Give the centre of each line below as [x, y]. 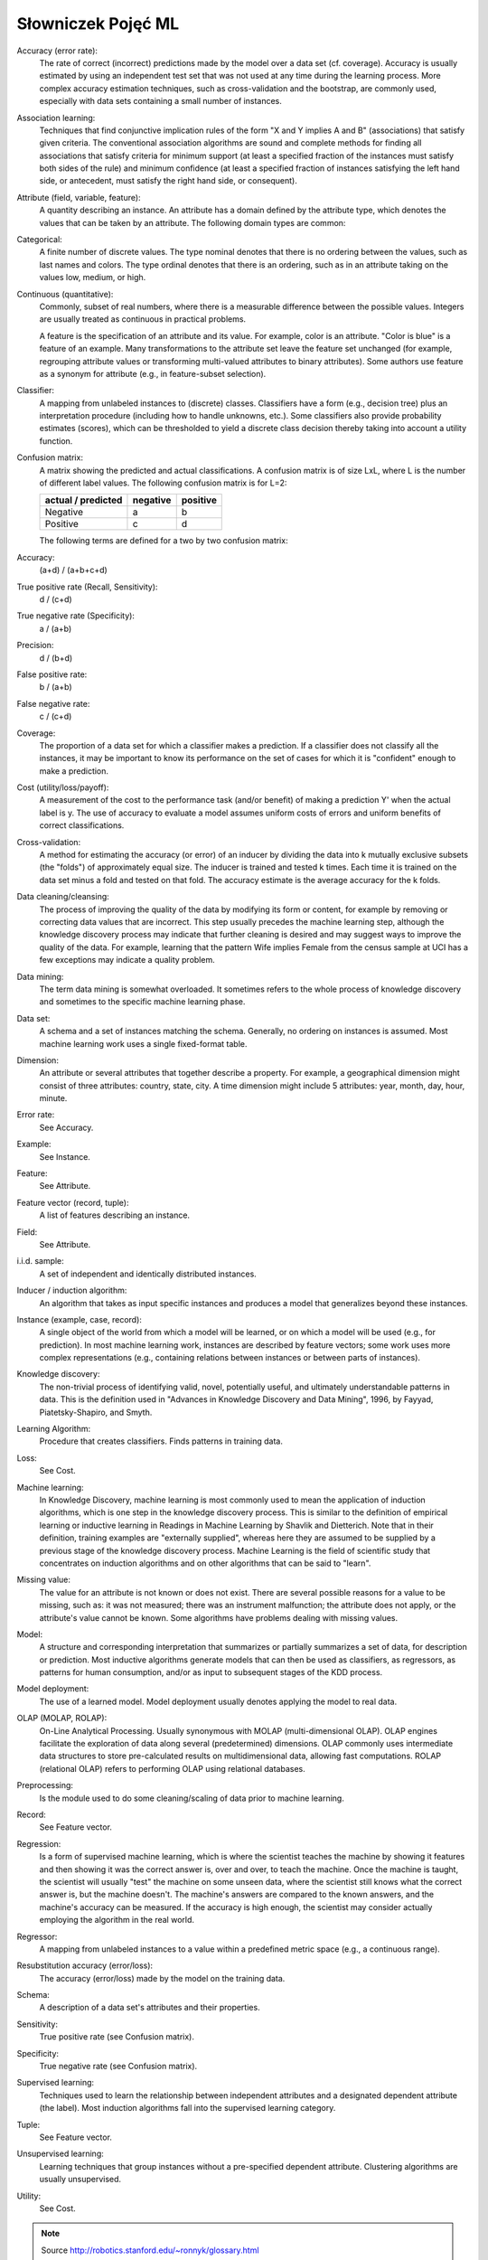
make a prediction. [74, 771]
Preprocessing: [45, 1785]
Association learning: [56, 118]
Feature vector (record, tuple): [73, 1202]
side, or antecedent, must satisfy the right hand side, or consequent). [168, 181]
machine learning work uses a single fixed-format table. [143, 1043]
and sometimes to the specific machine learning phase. [142, 1002]
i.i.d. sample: [41, 1261]
